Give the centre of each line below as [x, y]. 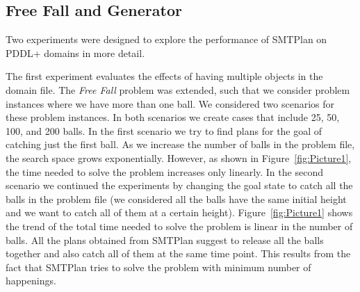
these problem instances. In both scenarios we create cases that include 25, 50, [173, 117]
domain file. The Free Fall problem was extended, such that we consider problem [178, 89]
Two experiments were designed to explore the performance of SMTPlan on [166, 39]
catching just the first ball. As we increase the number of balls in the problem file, [180, 144]
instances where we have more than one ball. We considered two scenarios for [170, 103]
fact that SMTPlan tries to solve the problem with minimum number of [158, 267]
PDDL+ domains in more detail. [75, 52]
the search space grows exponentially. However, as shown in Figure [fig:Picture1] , [179, 157]
